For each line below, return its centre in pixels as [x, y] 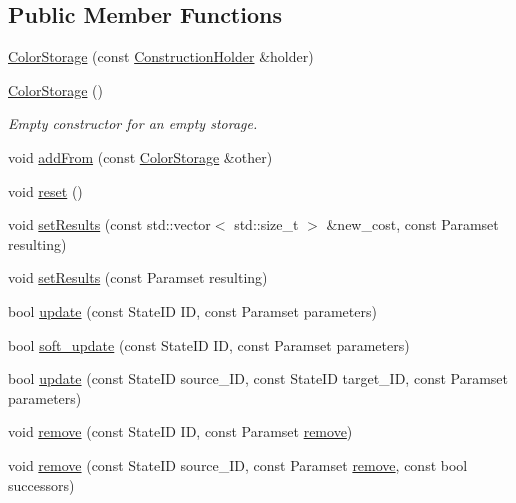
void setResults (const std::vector [109, 224]
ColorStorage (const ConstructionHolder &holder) [161, 56]
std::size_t [266, 224]
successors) [41, 484]
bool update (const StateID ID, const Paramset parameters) [192, 310]
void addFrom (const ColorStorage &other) [140, 156]
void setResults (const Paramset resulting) [138, 277]
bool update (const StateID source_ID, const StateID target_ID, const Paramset [258, 378]
